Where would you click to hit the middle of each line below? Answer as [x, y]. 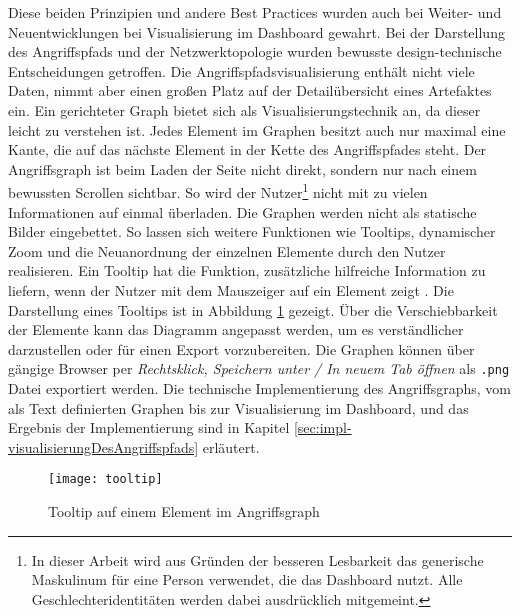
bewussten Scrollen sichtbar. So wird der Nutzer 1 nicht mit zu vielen [218, 190]
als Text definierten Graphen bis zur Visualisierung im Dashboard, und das [238, 407]
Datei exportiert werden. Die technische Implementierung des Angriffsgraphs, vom [259, 388]
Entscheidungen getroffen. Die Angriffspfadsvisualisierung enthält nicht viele [241, 70]
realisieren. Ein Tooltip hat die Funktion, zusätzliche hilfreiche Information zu [247, 270]
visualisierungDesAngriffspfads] [103, 446]
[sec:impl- [322, 427]
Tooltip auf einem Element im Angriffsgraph [184, 511]
